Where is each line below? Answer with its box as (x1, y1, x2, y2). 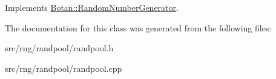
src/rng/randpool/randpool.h (5, 42, 114, 54)
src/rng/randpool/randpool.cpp (5, 62, 122, 74)
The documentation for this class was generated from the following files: (5, 21, 272, 34)
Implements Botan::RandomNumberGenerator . (5, 1, 179, 13)
